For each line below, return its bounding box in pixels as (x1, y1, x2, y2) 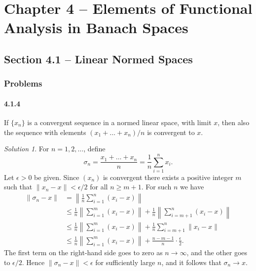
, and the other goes (186, 247, 248, 258)
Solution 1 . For (4, 143, 49, 154)
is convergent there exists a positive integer (103, 172, 233, 182)
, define (83, 143, 106, 154)
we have (180, 181, 204, 192)
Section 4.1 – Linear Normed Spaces (4, 51, 193, 66)
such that (4, 181, 33, 192)
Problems (4, 77, 42, 90)
